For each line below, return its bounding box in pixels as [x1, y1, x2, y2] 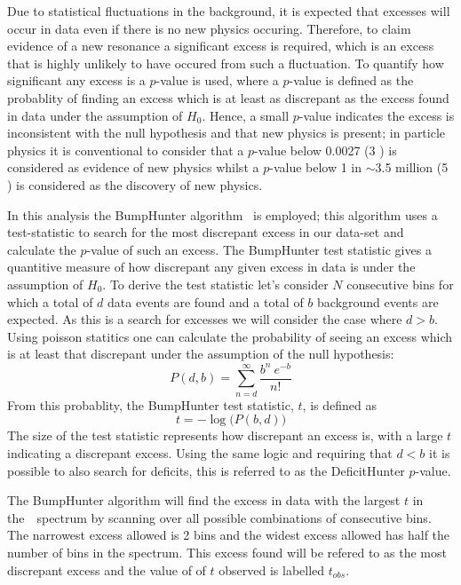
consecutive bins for [346, 274, 454, 293]
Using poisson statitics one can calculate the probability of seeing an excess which [7, 327, 453, 345]
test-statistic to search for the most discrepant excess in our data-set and [7, 223, 404, 241]
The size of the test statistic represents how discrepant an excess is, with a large [7, 426, 443, 445]
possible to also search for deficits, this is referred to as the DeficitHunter [7, 461, 405, 479]
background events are [317, 292, 439, 311]
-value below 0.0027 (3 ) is [254, 140, 397, 159]
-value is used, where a [155, 71, 279, 90]
